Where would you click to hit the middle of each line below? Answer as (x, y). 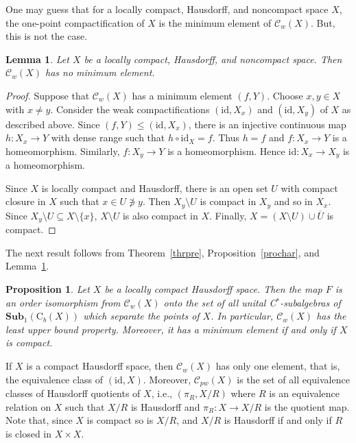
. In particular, (242, 316)
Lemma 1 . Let (37, 59)
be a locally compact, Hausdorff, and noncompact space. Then (213, 59)
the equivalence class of (55, 379)
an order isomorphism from (63, 302)
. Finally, (228, 215)
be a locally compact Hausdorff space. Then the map (213, 289)
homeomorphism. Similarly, (63, 151)
